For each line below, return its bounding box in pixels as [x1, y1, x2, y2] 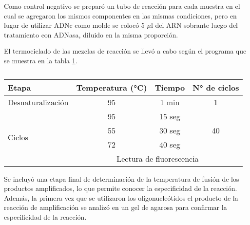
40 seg [159, 138, 180, 150]
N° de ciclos [192, 81, 239, 93]
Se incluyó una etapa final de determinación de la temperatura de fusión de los [4, 173, 239, 184]
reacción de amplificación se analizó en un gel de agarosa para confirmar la [4, 202, 227, 212]
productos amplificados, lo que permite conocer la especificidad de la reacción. [4, 183, 237, 193]
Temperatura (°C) [76, 81, 147, 93]
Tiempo [154, 81, 185, 93]
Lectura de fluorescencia [116, 152, 199, 164]
